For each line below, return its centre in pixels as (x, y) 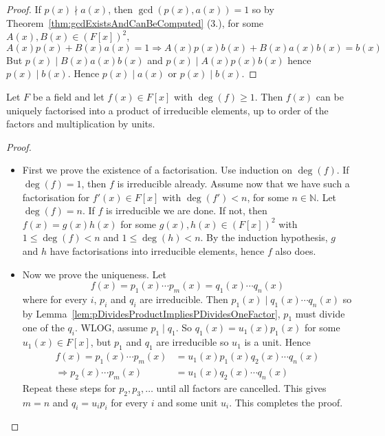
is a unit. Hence (277, 342)
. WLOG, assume (111, 328)
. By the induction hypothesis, (264, 237)
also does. (296, 250)
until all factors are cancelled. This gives (241, 387)
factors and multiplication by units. (81, 124)
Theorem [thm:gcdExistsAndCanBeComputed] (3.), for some (135, 22)
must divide (320, 313)
